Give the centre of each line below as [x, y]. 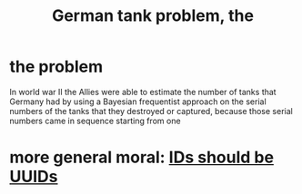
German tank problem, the [153, 16]
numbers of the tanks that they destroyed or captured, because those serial [151, 111]
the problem [56, 67]
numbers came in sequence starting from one [95, 121]
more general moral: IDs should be [142, 157]
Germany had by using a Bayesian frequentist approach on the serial [138, 102]
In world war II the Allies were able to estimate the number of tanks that [143, 92]
